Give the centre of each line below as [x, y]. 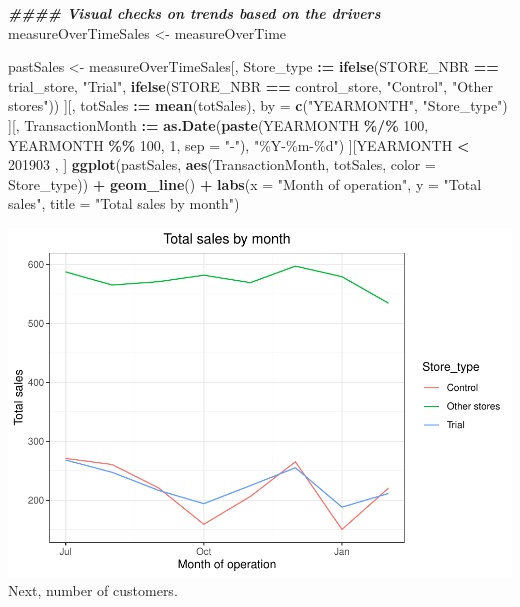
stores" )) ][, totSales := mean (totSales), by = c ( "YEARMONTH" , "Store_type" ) [258, 105]
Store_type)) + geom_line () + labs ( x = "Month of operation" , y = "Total [245, 183]
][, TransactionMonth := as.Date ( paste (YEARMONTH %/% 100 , [218, 124]
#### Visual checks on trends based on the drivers [194, 13]
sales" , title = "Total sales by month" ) [124, 203]
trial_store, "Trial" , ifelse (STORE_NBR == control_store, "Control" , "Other [250, 85]
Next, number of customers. [93, 590]
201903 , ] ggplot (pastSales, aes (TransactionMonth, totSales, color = [222, 164]
